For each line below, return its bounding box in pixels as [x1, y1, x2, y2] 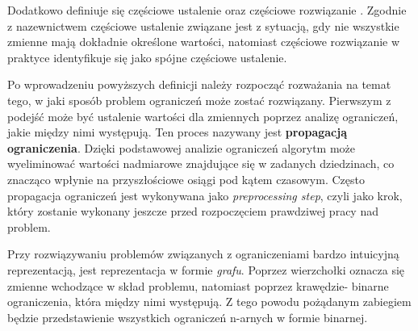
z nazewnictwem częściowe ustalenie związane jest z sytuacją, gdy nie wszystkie [7, 17, 399, 34]
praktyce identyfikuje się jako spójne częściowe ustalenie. [7, 48, 287, 65]
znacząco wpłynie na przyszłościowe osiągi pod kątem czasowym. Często [7, 170, 365, 187]
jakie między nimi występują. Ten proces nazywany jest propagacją [7, 124, 347, 140]
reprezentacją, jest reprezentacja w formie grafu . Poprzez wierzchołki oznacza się [7, 261, 405, 278]
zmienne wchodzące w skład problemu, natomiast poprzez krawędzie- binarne [7, 277, 389, 294]
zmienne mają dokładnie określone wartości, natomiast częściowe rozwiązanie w [7, 33, 400, 50]
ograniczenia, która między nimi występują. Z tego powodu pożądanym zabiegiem [7, 293, 412, 310]
